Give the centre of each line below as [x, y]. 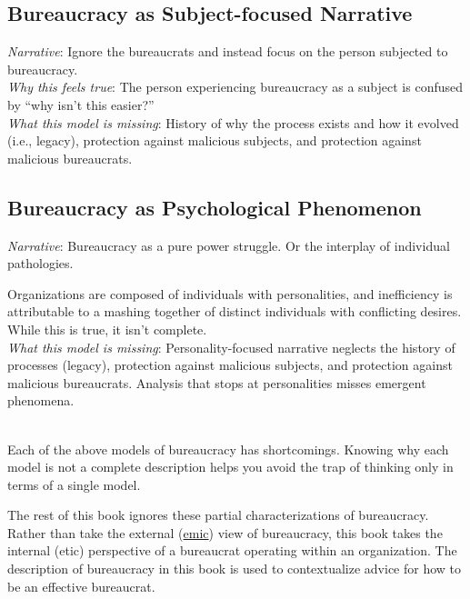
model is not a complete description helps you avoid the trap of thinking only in [230, 467]
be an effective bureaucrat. [81, 586]
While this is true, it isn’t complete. [107, 329]
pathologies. [40, 263]
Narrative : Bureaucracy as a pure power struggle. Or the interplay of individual [229, 245]
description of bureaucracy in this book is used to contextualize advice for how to [235, 569]
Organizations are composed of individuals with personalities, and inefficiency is [230, 293]
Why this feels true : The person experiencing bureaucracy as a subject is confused [235, 87]
